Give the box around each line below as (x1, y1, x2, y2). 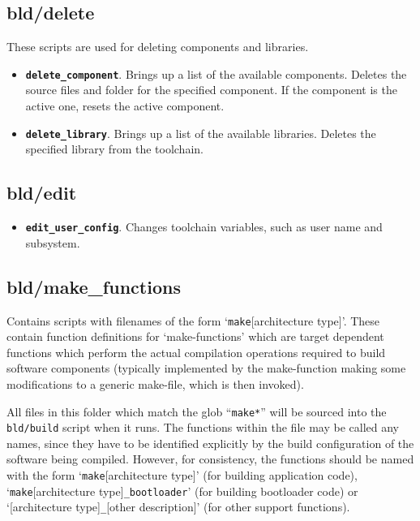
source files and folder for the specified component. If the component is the (25, 81, 397, 98)
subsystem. (25, 234, 80, 251)
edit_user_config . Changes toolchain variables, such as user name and (25, 218, 383, 235)
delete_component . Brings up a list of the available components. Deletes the (25, 65, 407, 82)
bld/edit (6, 180, 77, 205)
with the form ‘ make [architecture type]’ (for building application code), (6, 467, 358, 484)
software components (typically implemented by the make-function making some (6, 360, 406, 377)
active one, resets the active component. (25, 97, 225, 114)
